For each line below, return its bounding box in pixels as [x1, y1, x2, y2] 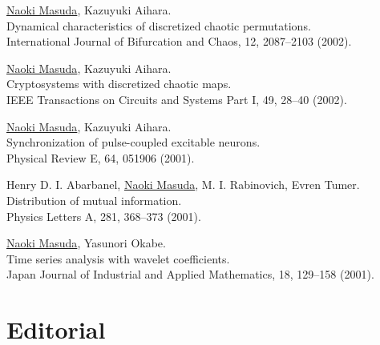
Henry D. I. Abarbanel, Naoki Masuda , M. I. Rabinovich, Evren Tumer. [6, 176, 360, 193]
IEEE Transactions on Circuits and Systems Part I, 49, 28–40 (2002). [6, 90, 347, 107]
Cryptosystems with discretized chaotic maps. [6, 75, 232, 92]
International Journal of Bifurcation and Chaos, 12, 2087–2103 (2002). [6, 33, 352, 50]
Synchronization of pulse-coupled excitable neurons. [6, 134, 261, 150]
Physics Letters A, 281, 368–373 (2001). [6, 207, 201, 224]
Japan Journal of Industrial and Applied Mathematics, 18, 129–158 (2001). [6, 266, 374, 283]
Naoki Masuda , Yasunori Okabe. [6, 235, 166, 251]
